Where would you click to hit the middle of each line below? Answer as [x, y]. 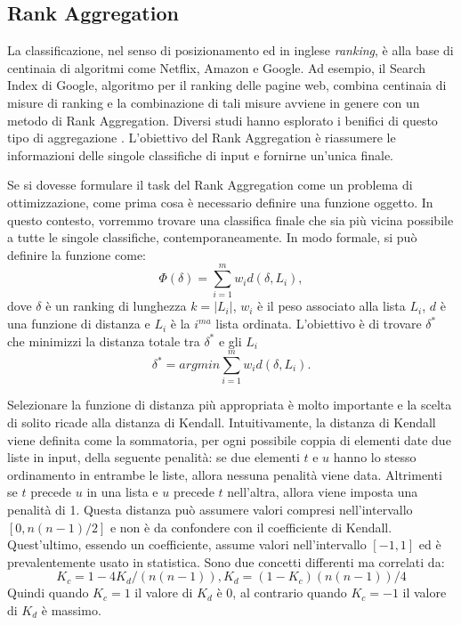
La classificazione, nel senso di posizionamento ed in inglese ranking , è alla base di [230, 50]
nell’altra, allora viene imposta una [323, 492]
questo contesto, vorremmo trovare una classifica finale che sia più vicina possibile [230, 219]
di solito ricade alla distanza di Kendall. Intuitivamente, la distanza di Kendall [222, 422]
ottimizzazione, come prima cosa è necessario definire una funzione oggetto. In [220, 202]
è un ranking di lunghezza [116, 306]
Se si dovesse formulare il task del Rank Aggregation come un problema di [210, 185]
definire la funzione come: [77, 254]
